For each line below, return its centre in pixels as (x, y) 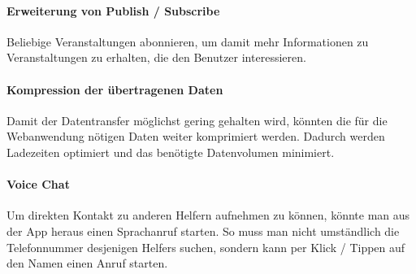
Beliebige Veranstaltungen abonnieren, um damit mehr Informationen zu (188, 41)
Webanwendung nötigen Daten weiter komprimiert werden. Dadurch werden (196, 136)
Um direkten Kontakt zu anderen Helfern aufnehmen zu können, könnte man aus (208, 215)
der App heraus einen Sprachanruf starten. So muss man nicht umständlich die (203, 231)
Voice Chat (38, 184)
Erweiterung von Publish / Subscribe (113, 10)
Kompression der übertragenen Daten (115, 89)
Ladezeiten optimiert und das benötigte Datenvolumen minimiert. (171, 152)
